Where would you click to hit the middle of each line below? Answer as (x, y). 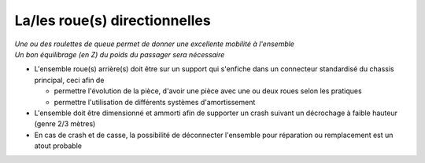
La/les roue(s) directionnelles (113, 20)
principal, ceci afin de (69, 80)
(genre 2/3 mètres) (65, 124)
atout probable (58, 146)
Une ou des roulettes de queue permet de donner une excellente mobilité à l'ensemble (155, 44)
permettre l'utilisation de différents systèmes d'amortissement (155, 102)
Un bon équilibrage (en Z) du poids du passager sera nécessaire (120, 54)
